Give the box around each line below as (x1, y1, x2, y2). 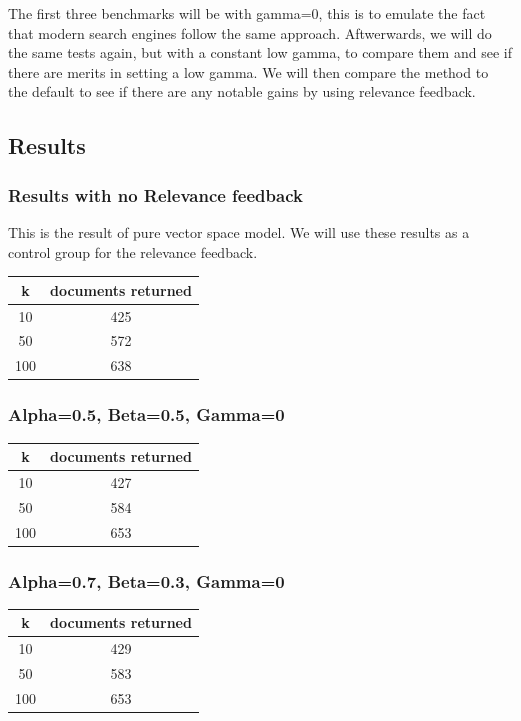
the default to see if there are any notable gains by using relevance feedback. (8, 81, 476, 102)
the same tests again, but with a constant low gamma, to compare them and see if (8, 42, 512, 63)
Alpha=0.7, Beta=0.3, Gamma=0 (8, 568, 285, 593)
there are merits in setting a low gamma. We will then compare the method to (8, 61, 489, 82)
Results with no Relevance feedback (8, 182, 303, 207)
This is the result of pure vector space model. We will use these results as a (8, 221, 470, 242)
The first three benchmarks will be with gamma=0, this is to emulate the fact (8, 3, 486, 23)
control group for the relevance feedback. (8, 241, 258, 262)
